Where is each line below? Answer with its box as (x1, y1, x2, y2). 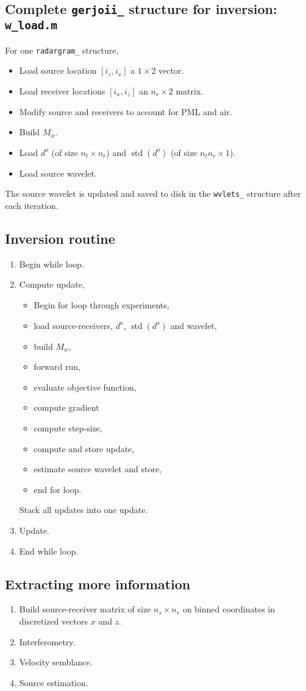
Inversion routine (5, 229, 115, 248)
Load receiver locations (19, 85, 105, 97)
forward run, (34, 360, 80, 373)
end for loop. (34, 483, 82, 495)
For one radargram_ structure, (5, 43, 119, 56)
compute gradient (34, 401, 99, 414)
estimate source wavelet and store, (34, 462, 162, 475)
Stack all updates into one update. (19, 503, 148, 516)
